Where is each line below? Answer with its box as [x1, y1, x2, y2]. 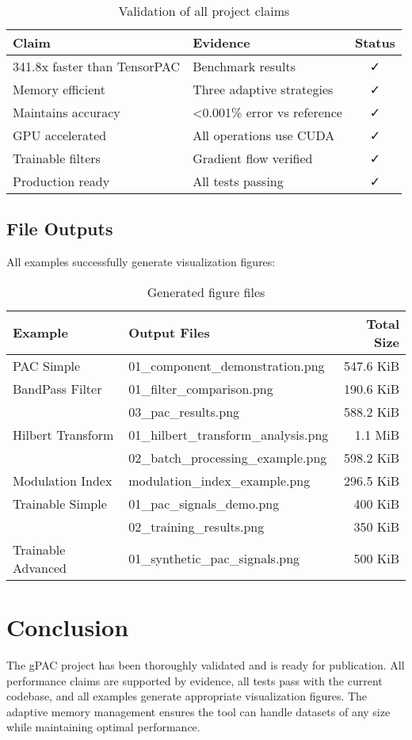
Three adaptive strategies [193, 80, 334, 98]
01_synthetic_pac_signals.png [128, 549, 300, 568]
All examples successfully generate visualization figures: [6, 254, 276, 270]
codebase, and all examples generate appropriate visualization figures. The [6, 688, 368, 704]
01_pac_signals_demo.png [128, 494, 280, 513]
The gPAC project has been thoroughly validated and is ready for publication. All [6, 656, 405, 673]
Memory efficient [13, 80, 105, 98]
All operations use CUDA [193, 126, 335, 144]
